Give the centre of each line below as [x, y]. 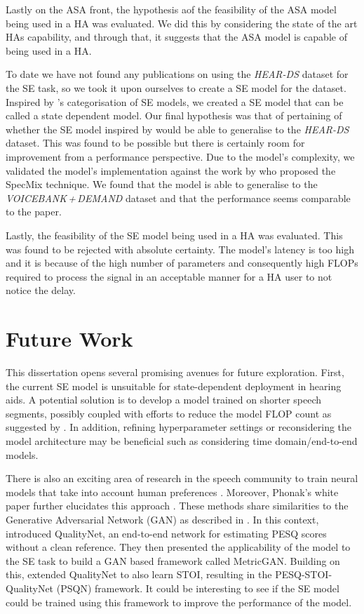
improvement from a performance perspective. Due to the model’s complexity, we [180, 156]
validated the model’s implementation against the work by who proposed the [171, 170]
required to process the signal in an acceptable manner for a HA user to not [169, 276]
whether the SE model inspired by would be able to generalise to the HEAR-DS [177, 129]
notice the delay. [41, 290]
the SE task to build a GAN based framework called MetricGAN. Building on [173, 560]
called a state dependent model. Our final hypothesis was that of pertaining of [174, 115]
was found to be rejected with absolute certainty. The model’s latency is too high [180, 249]
